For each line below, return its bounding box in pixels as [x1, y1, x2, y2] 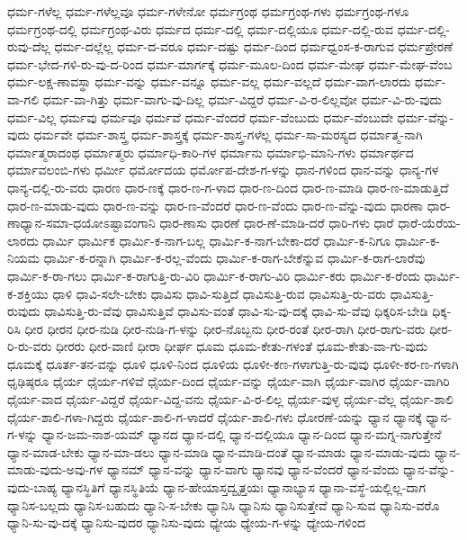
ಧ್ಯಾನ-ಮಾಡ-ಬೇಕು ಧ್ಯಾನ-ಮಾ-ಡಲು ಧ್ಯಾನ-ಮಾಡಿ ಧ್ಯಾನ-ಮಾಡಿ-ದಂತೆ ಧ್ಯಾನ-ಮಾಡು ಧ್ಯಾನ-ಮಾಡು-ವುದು [7, 442, 431, 461]
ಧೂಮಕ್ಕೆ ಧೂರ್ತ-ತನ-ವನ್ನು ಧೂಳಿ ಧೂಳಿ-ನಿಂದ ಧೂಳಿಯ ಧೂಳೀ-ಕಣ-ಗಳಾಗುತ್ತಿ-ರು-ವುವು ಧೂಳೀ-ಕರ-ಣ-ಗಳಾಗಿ [7, 354, 459, 373]
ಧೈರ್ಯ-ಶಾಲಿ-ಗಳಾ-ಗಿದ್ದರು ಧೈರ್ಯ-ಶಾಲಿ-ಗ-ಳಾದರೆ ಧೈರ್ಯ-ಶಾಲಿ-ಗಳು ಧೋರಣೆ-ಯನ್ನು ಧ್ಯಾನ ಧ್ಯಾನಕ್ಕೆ [7, 407, 422, 426]
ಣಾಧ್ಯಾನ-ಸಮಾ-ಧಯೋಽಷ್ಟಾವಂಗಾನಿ [7, 213, 156, 232]
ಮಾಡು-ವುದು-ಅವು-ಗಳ [7, 460, 103, 479]
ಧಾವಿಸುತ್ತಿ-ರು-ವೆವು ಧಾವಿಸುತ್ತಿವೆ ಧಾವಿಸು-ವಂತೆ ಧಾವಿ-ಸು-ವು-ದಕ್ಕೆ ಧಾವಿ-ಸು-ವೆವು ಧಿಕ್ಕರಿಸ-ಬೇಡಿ [44, 301, 428, 320]
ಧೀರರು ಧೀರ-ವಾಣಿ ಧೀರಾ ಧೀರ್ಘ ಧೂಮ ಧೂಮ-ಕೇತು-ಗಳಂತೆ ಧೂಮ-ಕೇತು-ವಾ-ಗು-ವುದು [56, 337, 428, 355]
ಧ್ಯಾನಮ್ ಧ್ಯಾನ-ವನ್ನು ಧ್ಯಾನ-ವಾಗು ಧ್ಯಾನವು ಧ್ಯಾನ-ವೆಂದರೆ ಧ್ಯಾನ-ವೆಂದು [106, 460, 400, 479]
